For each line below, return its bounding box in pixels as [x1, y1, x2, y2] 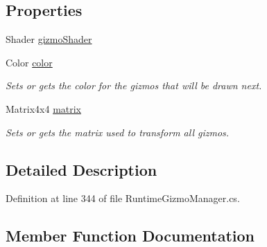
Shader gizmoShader [6, 32, 92, 46]
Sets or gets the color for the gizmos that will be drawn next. [6, 78, 262, 93]
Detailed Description [6, 158, 157, 180]
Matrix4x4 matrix [6, 101, 82, 116]
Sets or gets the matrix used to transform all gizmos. [6, 125, 230, 139]
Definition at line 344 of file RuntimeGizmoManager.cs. [6, 191, 240, 205]
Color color [6, 55, 53, 69]
